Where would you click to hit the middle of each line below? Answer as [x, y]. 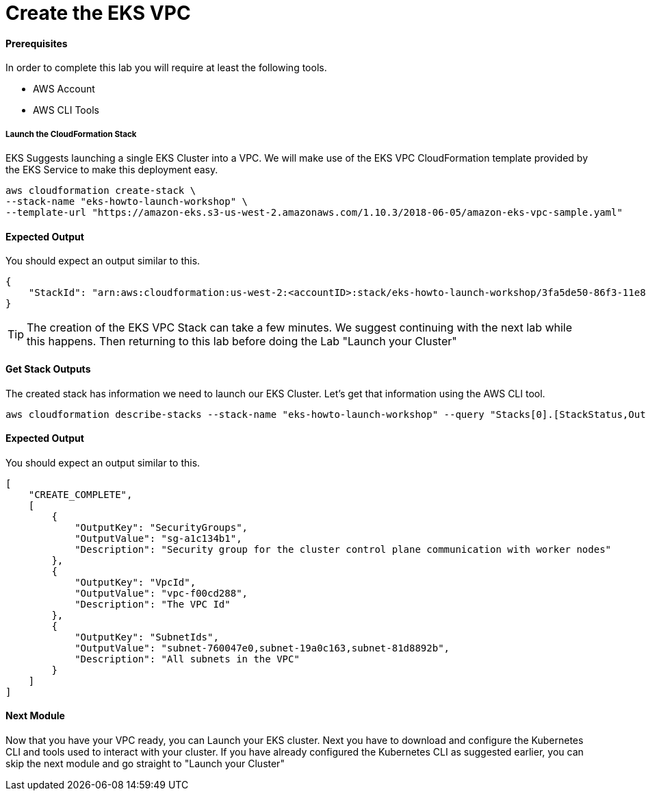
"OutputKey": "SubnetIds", [147, 637]
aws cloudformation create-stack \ [101, 191]
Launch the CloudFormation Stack [71, 134]
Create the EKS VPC [98, 13]
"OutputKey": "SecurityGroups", [161, 527]
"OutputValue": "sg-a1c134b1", [158, 538]
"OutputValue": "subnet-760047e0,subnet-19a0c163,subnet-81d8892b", [262, 648]
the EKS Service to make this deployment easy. [112, 170]
